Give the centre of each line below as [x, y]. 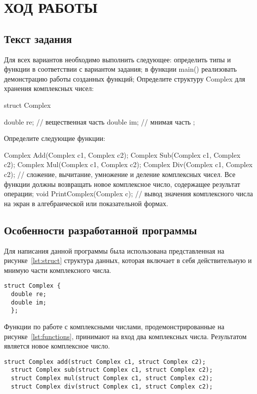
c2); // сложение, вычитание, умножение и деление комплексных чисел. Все [120, 174]
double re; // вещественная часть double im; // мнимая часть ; [100, 121]
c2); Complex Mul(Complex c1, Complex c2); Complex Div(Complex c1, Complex [128, 164]
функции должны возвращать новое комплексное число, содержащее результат [122, 184]
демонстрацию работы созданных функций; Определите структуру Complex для [125, 78]
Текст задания [38, 38]
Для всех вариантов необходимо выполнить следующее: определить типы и [117, 59]
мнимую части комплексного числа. [58, 270]
